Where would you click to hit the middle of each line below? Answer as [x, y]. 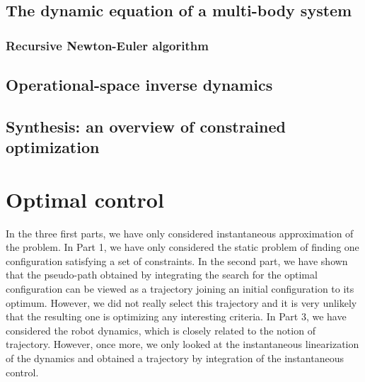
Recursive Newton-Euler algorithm [107, 45]
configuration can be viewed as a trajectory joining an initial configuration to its [180, 289]
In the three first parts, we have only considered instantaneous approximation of [180, 233]
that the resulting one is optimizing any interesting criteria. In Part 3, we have [176, 316]
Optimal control [85, 199]
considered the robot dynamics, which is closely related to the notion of [161, 330]
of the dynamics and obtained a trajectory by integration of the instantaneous [175, 358]
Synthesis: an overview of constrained [146, 126]
